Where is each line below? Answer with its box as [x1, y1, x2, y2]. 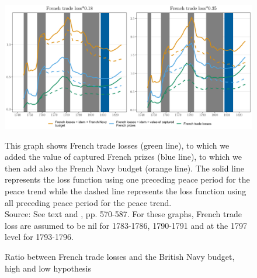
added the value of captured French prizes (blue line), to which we [5, 150, 242, 163]
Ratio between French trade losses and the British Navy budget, [5, 250, 235, 262]
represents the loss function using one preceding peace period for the [5, 173, 250, 186]
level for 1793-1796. [5, 231, 74, 243]
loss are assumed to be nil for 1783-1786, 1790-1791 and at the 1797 [5, 219, 247, 231]
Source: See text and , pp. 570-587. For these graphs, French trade [5, 208, 242, 220]
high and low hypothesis [5, 262, 91, 274]
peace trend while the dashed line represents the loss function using [5, 184, 246, 197]
